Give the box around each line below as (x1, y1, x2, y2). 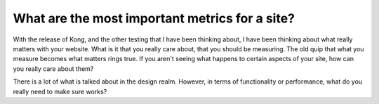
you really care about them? (13, 64, 94, 73)
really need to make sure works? (13, 87, 107, 96)
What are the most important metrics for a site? (13, 11, 295, 26)
